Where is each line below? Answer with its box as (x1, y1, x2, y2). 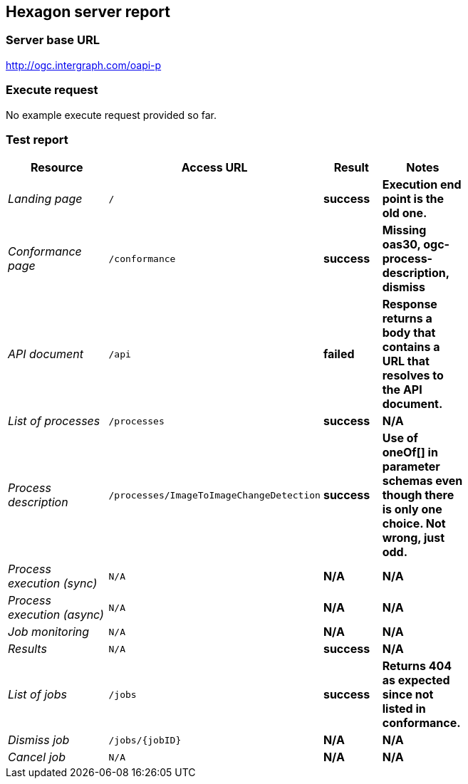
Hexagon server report (6, 3, 171, 21)
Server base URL (6, 33, 100, 48)
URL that (382, 354, 430, 369)
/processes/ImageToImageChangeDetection (108, 489, 321, 501)
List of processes (8, 414, 100, 429)
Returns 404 (382, 659, 452, 674)
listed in (382, 701, 426, 716)
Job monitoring (8, 624, 90, 639)
